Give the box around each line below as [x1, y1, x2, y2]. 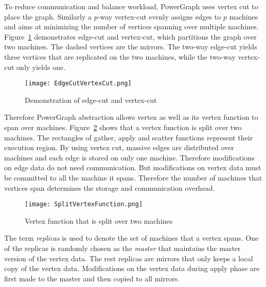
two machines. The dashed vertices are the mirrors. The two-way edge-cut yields [4, 41, 257, 52]
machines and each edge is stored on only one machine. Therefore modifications [4, 152, 255, 163]
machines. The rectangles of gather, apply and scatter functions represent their [4, 132, 253, 142]
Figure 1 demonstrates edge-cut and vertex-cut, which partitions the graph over [4, 31, 257, 42]
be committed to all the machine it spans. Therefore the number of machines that [4, 172, 262, 183]
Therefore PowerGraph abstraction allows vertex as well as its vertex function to [4, 112, 258, 122]
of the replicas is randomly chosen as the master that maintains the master [4, 243, 241, 253]
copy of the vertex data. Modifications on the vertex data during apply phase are [4, 263, 260, 274]
